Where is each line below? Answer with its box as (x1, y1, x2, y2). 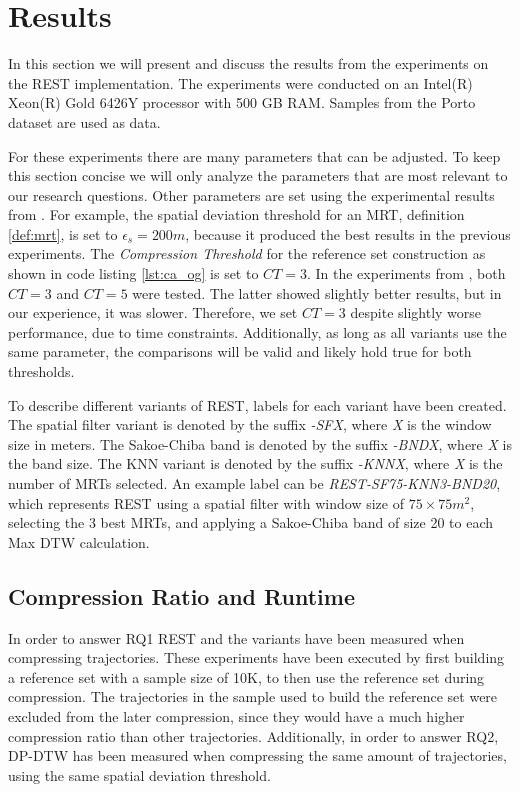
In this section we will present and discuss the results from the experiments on (8, 53, 489, 74)
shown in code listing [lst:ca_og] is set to (8, 263, 259, 284)
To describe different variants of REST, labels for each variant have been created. (8, 394, 507, 415)
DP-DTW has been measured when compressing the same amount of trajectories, (8, 745, 507, 766)
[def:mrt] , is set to (8, 223, 118, 244)
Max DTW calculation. (8, 531, 150, 552)
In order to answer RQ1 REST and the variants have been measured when (8, 627, 465, 648)
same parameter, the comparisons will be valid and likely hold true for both (8, 341, 472, 362)
